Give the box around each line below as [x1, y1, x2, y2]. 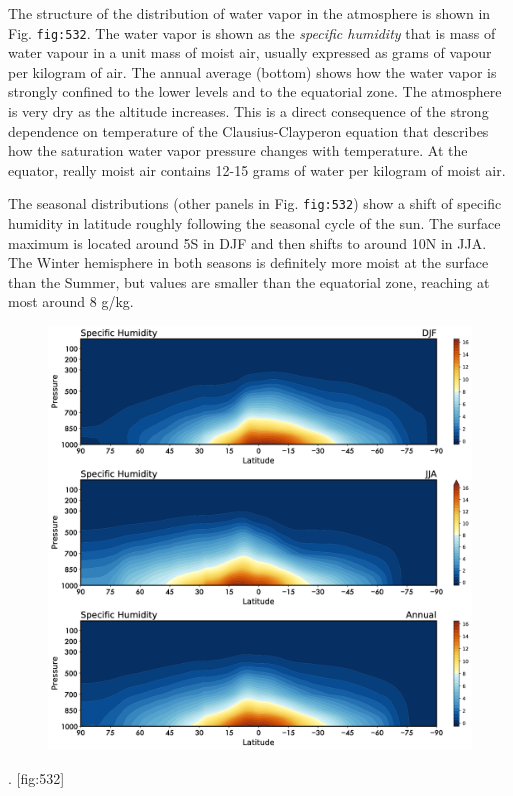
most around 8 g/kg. [8, 291, 134, 312]
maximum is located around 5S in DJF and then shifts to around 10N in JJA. [8, 232, 487, 253]
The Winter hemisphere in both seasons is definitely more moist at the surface [8, 252, 489, 273]
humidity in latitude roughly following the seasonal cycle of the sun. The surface [8, 213, 501, 234]
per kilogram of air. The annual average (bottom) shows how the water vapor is [8, 61, 497, 82]
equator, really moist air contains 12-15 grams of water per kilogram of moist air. [8, 159, 506, 180]
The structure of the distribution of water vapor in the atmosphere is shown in [8, 3, 491, 23]
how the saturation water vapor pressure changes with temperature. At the [8, 140, 468, 161]
